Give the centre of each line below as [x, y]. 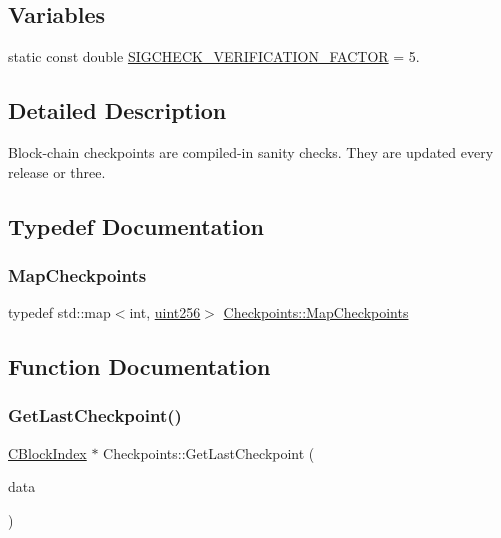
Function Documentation [139, 366]
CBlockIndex [47, 452]
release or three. [57, 171]
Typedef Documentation [136, 225]
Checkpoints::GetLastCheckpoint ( [209, 452]
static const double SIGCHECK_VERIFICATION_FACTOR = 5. [214, 56]
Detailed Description [117, 110]
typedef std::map [59, 312]
